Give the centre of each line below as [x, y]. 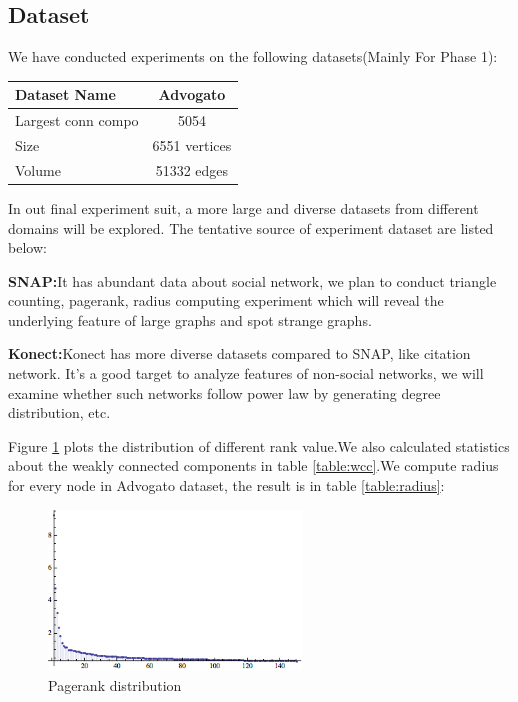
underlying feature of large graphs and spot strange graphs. [190, 319]
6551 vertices [192, 144]
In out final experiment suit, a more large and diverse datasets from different [243, 207]
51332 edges [192, 169]
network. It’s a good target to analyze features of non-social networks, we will [246, 373]
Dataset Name [65, 94]
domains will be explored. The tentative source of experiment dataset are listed [251, 227]
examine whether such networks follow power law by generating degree [224, 392]
